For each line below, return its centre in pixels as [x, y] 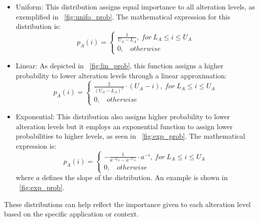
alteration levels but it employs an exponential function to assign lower [124, 126]
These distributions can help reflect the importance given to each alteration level [128, 204]
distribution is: [38, 26]
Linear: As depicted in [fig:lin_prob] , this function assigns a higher [120, 66]
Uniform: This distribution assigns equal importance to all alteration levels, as [135, 6]
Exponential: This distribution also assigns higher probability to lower [123, 116]
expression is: [36, 146]
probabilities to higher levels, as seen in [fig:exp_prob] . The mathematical [130, 136]
